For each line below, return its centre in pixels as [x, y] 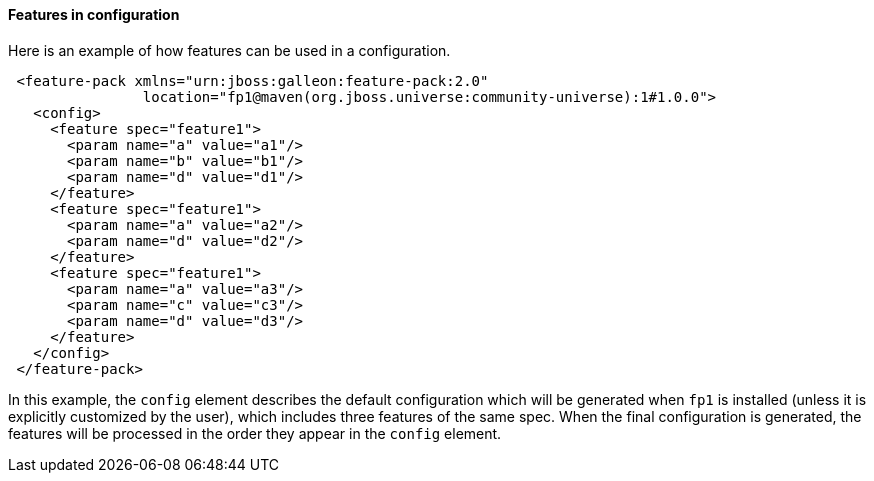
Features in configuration [94, 14]
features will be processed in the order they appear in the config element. [255, 433]
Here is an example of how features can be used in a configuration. [229, 50]
